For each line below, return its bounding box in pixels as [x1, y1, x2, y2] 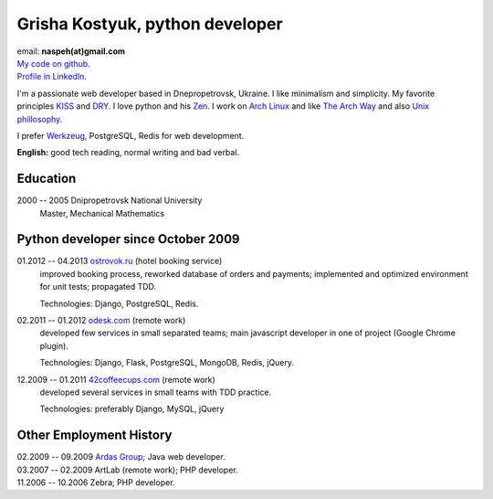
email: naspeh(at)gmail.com [16, 46, 126, 57]
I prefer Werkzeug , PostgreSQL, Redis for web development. [16, 130, 245, 141]
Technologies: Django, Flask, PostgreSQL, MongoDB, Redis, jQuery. [39, 357, 295, 368]
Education [16, 171, 77, 186]
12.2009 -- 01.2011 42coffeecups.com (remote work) [16, 374, 216, 385]
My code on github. [16, 58, 90, 69]
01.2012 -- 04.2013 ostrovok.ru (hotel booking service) [16, 256, 223, 267]
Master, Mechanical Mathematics [39, 207, 164, 218]
